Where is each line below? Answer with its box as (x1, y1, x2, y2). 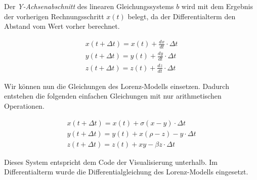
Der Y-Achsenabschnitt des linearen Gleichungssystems (4, 1, 174, 11)
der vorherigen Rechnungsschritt (4, 11, 104, 21)
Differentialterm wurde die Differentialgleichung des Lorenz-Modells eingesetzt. (4, 166, 248, 177)
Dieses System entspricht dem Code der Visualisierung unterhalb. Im (4, 156, 218, 167)
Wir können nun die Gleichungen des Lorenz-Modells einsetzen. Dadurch (4, 80, 229, 91)
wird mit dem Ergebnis (181, 1, 253, 11)
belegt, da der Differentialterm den (127, 11, 236, 21)
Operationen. (4, 100, 45, 111)
